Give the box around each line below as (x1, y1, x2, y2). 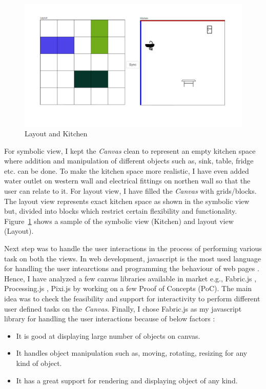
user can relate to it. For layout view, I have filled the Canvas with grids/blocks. (4, 186, 257, 196)
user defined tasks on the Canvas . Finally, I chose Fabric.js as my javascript (4, 303, 242, 314)
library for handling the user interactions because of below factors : (4, 313, 215, 324)
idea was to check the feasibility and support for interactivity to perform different (4, 293, 260, 303)
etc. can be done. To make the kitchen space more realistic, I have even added (4, 165, 249, 176)
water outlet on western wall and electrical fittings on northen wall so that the (4, 175, 251, 186)
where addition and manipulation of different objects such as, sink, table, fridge (4, 155, 254, 166)
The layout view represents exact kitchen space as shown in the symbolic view (4, 195, 250, 206)
